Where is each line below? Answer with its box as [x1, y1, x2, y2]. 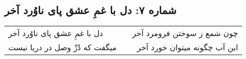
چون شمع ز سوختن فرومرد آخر [132, 27, 238, 39]
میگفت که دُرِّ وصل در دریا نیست [8, 41, 117, 53]
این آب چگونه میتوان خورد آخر [137, 41, 238, 53]
